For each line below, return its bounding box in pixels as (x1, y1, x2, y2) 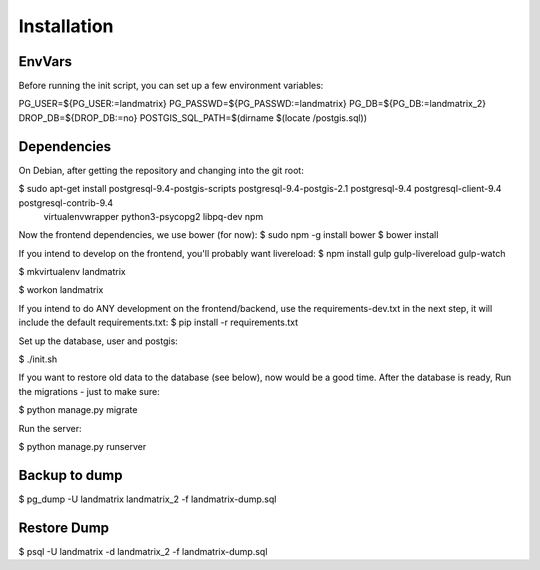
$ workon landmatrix (18, 284, 104, 296)
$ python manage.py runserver (18, 441, 147, 452)
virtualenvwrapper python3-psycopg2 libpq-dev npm (43, 210, 264, 222)
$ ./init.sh (18, 353, 58, 365)
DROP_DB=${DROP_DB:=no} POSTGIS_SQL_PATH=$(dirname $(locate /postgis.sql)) (18, 111, 368, 124)
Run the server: (18, 422, 82, 434)
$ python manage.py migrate (18, 404, 138, 416)
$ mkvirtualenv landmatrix (18, 266, 127, 278)
